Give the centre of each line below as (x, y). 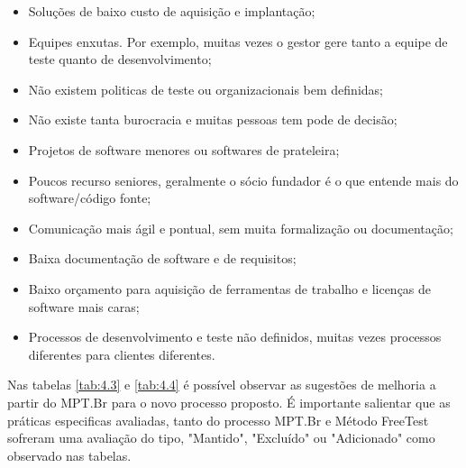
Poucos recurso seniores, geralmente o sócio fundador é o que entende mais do (243, 180)
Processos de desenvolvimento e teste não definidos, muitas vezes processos (235, 337)
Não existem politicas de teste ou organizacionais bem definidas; (206, 89)
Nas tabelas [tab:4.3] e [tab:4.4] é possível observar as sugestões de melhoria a (222, 385)
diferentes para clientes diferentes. (122, 354)
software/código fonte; (90, 198)
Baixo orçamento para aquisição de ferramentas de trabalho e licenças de (230, 288)
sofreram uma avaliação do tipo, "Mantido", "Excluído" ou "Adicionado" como (221, 438)
